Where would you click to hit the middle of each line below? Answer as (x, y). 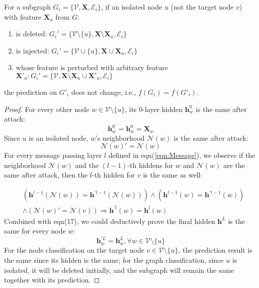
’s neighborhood (120, 137)
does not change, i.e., (104, 92)
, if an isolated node (132, 7)
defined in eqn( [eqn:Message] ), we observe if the (182, 155)
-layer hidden (163, 109)
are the (234, 165)
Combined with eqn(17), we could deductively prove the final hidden (110, 221)
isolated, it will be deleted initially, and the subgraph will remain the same (119, 270)
